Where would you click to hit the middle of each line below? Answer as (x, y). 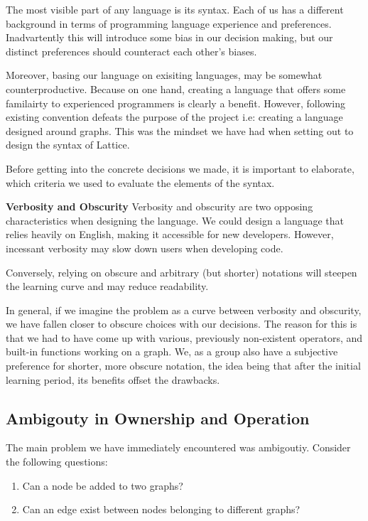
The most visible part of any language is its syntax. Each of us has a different (175, 9)
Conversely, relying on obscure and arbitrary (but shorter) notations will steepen (182, 272)
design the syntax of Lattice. (68, 145)
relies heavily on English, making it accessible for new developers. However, (170, 234)
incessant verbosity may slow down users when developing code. (145, 248)
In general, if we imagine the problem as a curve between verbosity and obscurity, (184, 310)
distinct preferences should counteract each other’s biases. (131, 51)
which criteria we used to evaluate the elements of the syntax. (140, 182)
